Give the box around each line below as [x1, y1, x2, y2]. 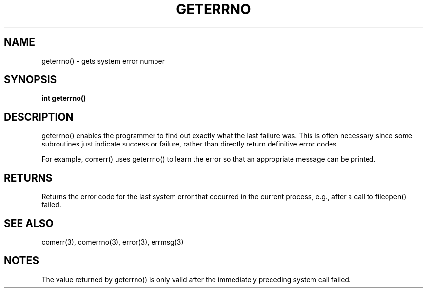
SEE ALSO [4, 217, 54, 230]
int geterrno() [41, 94, 86, 103]
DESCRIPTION [4, 110, 74, 123]
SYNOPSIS [4, 73, 57, 86]
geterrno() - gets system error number [41, 56, 165, 65]
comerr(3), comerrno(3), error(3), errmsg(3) [41, 237, 184, 246]
